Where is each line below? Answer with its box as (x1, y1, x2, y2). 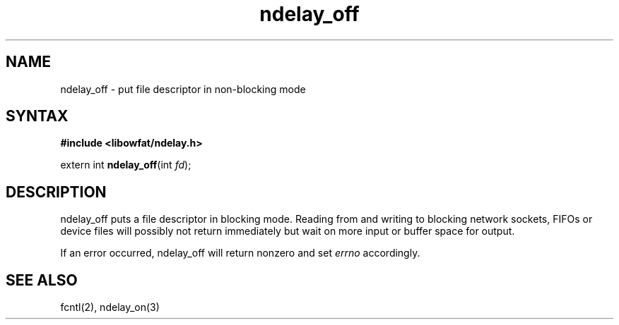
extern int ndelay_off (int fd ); (60, 159, 191, 171)
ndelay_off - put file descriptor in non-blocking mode (60, 82, 306, 95)
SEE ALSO (6, 271, 78, 289)
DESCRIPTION (6, 183, 107, 201)
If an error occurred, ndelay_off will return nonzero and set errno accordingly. (60, 247, 420, 259)
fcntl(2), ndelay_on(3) (60, 301, 160, 314)
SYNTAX (6, 107, 69, 125)
